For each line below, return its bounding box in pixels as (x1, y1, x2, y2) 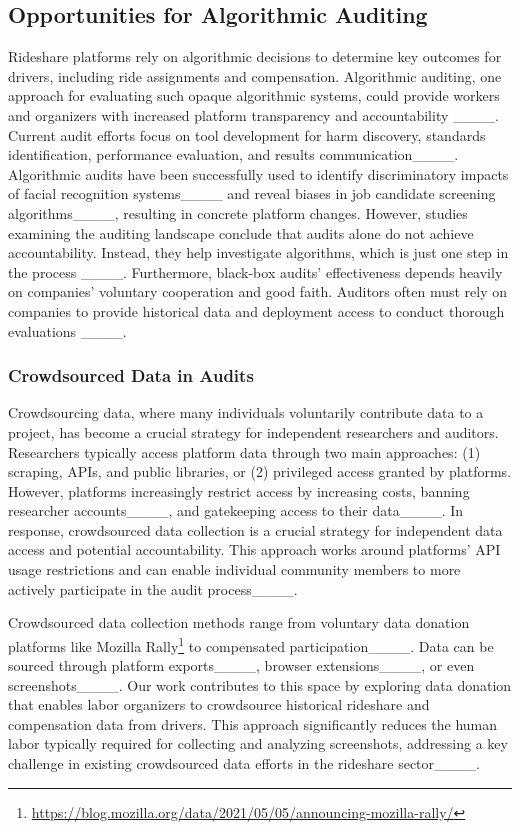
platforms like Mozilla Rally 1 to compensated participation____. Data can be (8, 632, 494, 656)
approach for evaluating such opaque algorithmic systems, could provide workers (8, 85, 500, 106)
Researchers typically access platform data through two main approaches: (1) (8, 441, 481, 462)
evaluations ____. (8, 320, 127, 341)
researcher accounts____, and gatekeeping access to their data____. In (8, 500, 464, 521)
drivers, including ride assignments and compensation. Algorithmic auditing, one (8, 65, 502, 86)
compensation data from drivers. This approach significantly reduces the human (8, 713, 498, 734)
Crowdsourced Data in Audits (8, 363, 254, 388)
